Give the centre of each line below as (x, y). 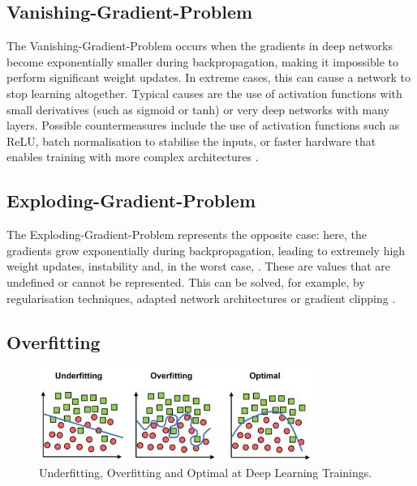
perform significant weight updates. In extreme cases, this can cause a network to (208, 77)
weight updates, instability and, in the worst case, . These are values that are (199, 266)
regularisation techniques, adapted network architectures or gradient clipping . (201, 298)
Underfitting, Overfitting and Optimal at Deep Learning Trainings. (206, 473)
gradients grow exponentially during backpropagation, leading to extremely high (206, 250)
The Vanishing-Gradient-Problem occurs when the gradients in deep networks (200, 46)
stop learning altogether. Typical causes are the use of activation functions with (204, 93)
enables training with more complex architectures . (133, 157)
